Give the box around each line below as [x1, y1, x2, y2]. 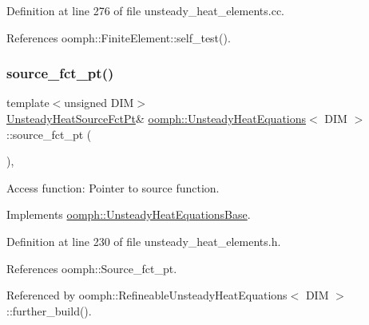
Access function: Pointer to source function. [6, 179, 220, 196]
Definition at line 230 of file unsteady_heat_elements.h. [6, 232, 281, 249]
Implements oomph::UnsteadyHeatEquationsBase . [6, 206, 251, 223]
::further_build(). [6, 302, 92, 319]
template [6, 94, 50, 111]
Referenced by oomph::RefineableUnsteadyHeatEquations [6, 287, 288, 303]
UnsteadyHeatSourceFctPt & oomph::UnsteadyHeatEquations [6, 110, 307, 126]
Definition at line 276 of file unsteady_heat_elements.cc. [6, 2, 285, 18]
